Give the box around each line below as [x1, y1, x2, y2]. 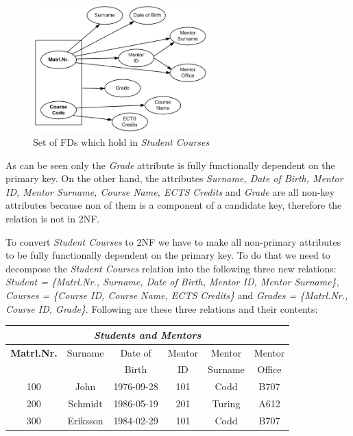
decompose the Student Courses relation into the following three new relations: [5, 261, 337, 275]
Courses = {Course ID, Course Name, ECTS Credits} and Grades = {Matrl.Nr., [5, 288, 348, 302]
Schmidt [68, 396, 103, 411]
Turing [212, 396, 241, 411]
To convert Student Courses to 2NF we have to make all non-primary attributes [5, 234, 341, 248]
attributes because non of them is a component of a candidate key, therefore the [5, 198, 342, 212]
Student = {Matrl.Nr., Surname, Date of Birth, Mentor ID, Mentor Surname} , [5, 274, 339, 289]
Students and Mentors [93, 327, 202, 342]
